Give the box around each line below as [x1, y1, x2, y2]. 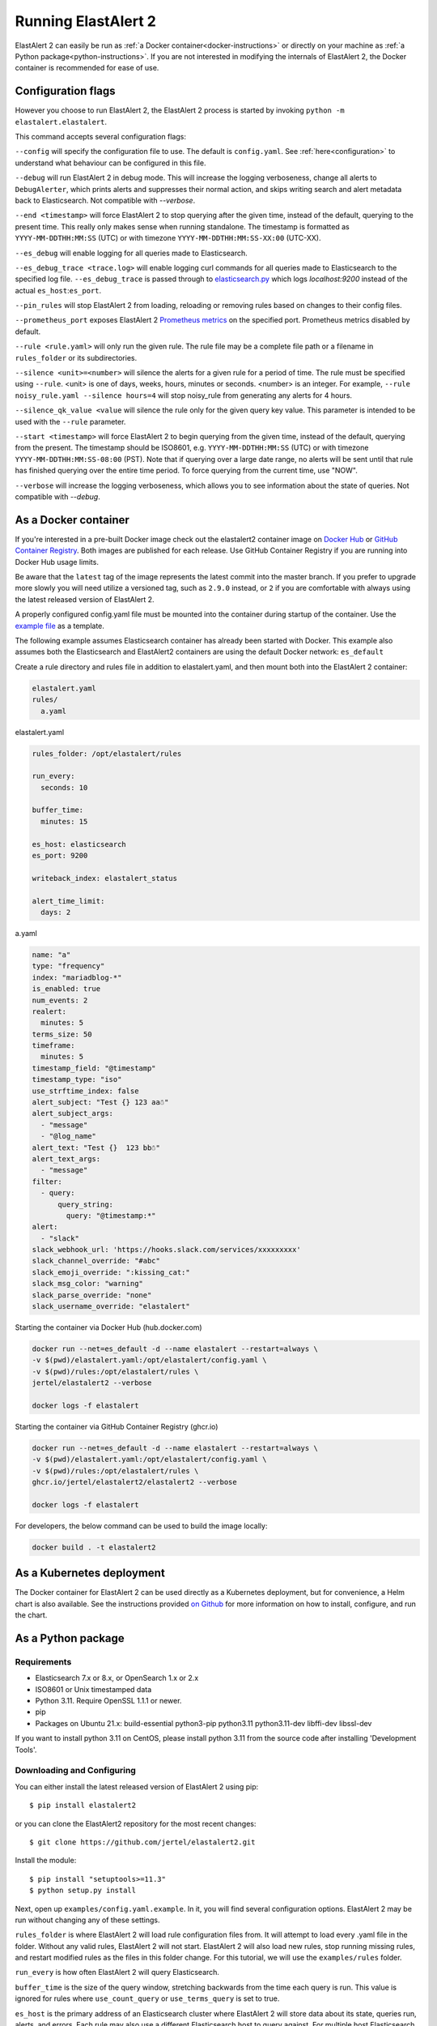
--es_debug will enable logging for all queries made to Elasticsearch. [15, 248, 248, 258]
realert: [32, 1007, 67, 1016]
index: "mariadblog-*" [32, 972, 122, 982]
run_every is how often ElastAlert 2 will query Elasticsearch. [15, 1968, 220, 1977]
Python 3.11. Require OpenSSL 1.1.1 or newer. [35, 1696, 182, 1706]
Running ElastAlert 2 [15, 12, 157, 30]
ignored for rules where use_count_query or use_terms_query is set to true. [15, 1994, 280, 2003]
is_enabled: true [32, 985, 101, 994]
